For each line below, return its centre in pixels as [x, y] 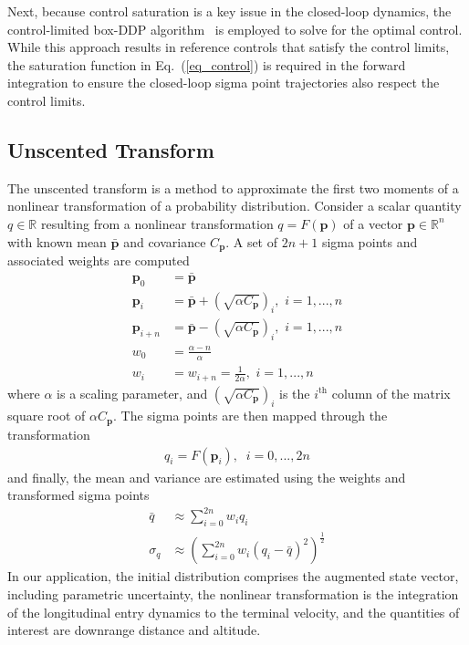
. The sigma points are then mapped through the [250, 416]
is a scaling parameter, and [132, 393]
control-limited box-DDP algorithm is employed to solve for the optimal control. [235, 29]
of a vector [373, 223]
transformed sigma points [78, 495]
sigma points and [370, 241]
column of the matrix [391, 393]
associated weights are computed [99, 260]
